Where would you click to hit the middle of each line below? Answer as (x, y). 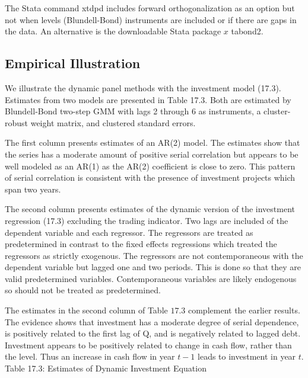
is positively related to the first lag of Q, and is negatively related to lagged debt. (153, 333)
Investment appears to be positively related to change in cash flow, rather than (148, 345)
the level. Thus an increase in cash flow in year (90, 356)
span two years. (33, 189)
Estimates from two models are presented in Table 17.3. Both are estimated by (148, 99)
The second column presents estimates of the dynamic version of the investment (150, 209)
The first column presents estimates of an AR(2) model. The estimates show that (153, 142)
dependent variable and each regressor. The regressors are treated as (129, 232)
